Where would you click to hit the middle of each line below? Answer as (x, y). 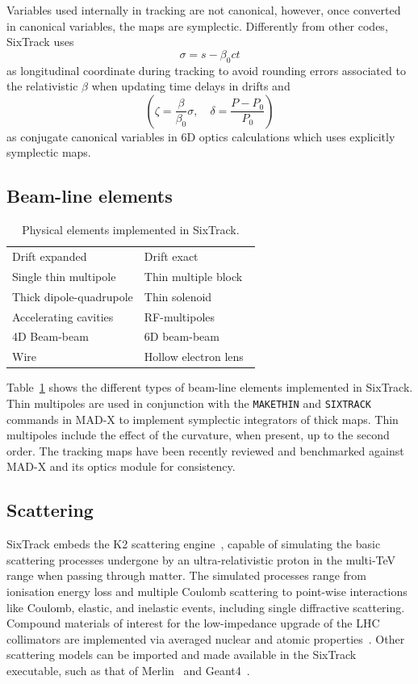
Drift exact (171, 256)
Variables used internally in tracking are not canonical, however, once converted (204, 10)
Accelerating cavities (63, 316)
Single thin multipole (64, 276)
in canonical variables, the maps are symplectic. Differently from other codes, (197, 25)
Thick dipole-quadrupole (73, 296)
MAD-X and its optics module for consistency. (121, 466)
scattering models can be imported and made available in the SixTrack (182, 655)
